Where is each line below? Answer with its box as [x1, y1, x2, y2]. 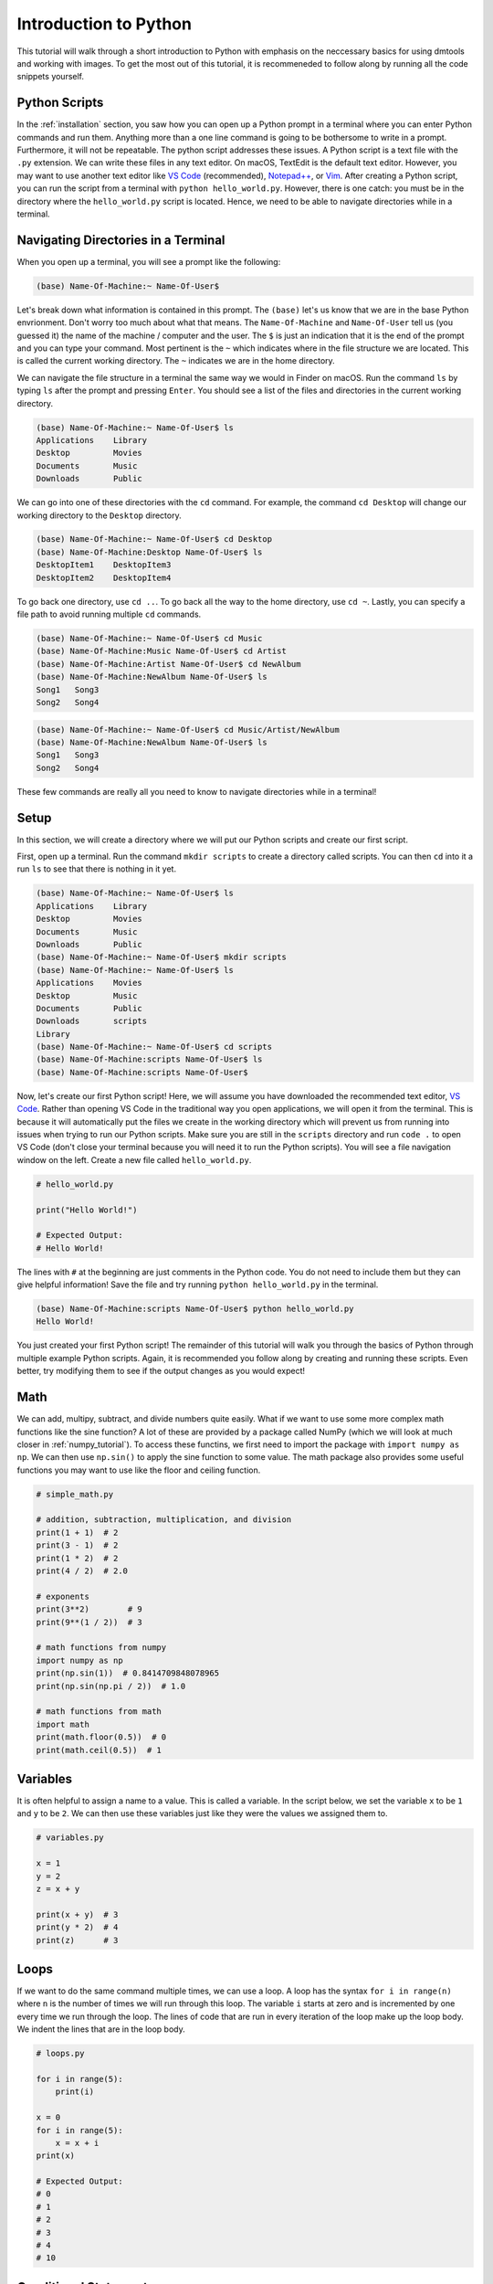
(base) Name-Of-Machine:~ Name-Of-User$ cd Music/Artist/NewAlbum [36, 724, 340, 735]
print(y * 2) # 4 [36, 1922, 119, 1932]
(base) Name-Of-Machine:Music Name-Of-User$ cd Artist [36, 646, 287, 657]
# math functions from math [36, 1707, 162, 1717]
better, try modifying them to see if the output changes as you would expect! [16, 1366, 306, 1377]
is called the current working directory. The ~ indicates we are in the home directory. [16, 355, 335, 366]
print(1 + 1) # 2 [36, 1527, 119, 1538]
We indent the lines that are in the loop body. [16, 2024, 186, 2035]
